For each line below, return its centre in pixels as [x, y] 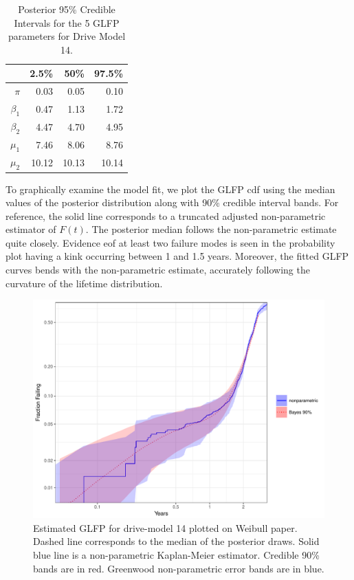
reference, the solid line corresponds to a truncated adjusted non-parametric [166, 215]
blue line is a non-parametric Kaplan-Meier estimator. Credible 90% [176, 555]
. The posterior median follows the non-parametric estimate [211, 229]
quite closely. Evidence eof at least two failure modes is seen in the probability [170, 242]
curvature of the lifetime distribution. [84, 283]
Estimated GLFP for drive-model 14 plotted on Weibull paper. [165, 527]
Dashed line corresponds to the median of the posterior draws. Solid [176, 541]
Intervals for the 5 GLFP [67, 22]
